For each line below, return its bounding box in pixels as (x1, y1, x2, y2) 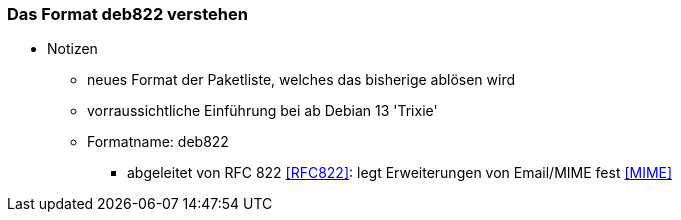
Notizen (47, 40, 98, 58)
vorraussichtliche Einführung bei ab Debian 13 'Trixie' (87, 102, 438, 120)
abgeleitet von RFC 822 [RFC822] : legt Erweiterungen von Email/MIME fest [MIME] (127, 164, 673, 182)
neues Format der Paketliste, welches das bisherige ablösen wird (87, 71, 516, 89)
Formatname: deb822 (87, 133, 229, 151)
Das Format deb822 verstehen (7, 4, 248, 24)
